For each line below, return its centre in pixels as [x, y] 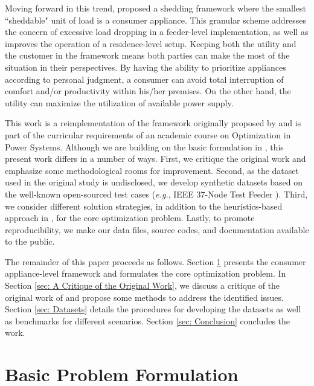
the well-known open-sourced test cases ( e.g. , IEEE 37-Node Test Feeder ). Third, [156, 194]
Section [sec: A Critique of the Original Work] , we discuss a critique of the [143, 285]
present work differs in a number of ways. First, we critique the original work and [155, 159]
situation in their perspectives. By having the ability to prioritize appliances [146, 67]
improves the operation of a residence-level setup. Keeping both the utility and [151, 43]
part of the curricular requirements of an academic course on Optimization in [148, 134]
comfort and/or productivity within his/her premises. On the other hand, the [148, 91]
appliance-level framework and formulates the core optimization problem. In [146, 273]
